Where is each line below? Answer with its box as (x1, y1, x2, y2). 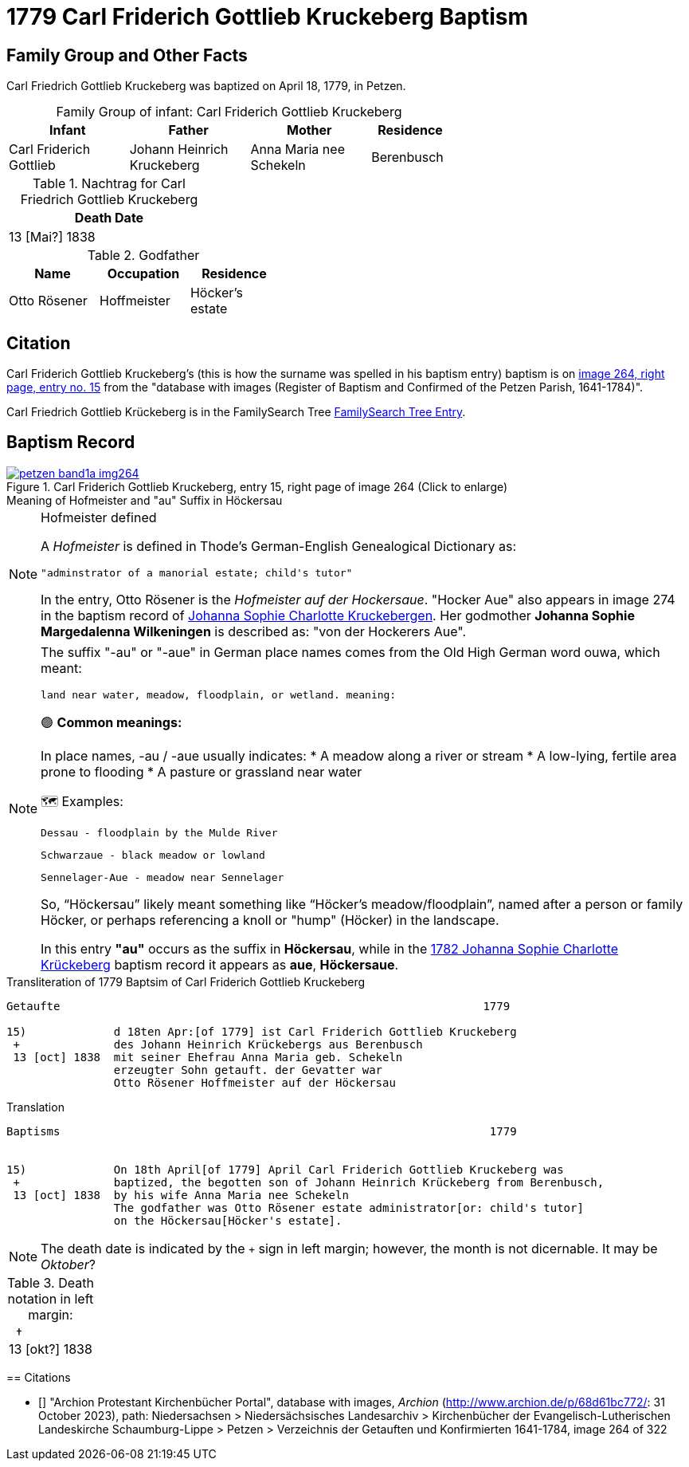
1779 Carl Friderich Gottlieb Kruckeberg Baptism (6, 3, 528, 30)
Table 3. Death (6, 1274, 94, 1291)
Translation (6, 1099, 65, 1114)
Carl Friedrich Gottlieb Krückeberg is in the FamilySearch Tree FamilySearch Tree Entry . (6, 405, 466, 419)
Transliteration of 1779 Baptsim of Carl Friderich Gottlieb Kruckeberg (6, 974, 366, 989)
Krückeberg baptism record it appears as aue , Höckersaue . (41, 956, 399, 973)
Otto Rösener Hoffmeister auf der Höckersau (113, 1076, 396, 1089)
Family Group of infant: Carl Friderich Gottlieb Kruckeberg (56, 104, 402, 120)
